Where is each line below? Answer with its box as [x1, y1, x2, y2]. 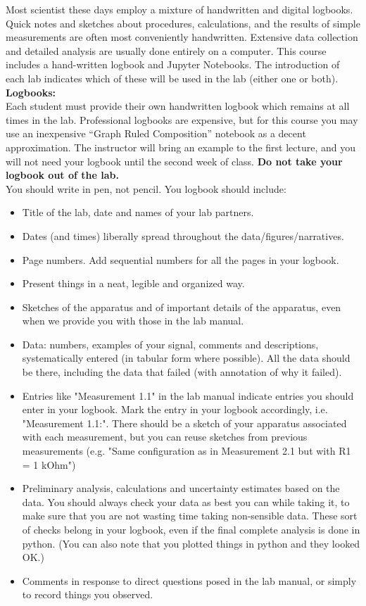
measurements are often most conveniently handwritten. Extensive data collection [6, 30, 358, 44]
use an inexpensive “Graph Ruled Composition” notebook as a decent [6, 126, 306, 141]
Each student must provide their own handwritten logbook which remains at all [6, 99, 350, 113]
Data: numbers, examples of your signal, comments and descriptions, [22, 336, 319, 351]
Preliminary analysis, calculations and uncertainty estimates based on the [22, 481, 340, 495]
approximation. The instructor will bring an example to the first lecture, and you [6, 139, 356, 154]
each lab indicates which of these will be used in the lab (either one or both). [6, 70, 339, 85]
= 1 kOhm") [22, 457, 76, 472]
